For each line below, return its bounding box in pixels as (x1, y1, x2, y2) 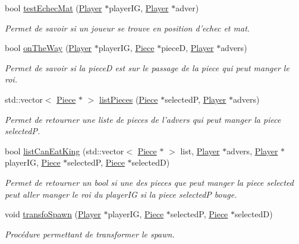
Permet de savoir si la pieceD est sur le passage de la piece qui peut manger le (5, 61, 289, 74)
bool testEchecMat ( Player (5, 2, 102, 14)
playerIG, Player (109, 2, 169, 14)
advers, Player (226, 144, 278, 157)
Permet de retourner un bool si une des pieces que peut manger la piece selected (5, 176, 294, 188)
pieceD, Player (161, 42, 214, 54)
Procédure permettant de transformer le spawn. (5, 227, 175, 240)
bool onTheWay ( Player (5, 42, 92, 54)
